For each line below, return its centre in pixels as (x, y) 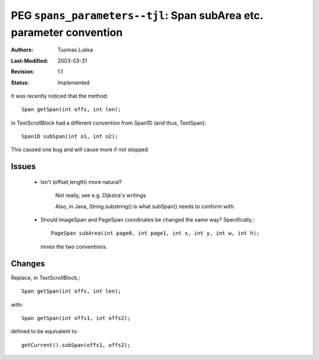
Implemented (74, 82)
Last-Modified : (30, 61)
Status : (20, 82)
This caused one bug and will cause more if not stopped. (80, 150)
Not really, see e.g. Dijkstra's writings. (101, 196)
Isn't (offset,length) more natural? (81, 182)
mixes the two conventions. (74, 247)
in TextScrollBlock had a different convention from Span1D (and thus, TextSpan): (108, 123)
